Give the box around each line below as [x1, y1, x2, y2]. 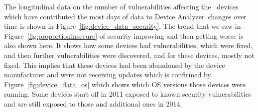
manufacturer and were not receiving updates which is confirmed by [4, 69, 211, 80]
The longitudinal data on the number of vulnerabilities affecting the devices [4, 1, 239, 11]
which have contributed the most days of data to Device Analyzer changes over [4, 11, 247, 21]
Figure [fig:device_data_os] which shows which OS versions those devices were [4, 79, 246, 89]
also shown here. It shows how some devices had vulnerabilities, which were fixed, [4, 40, 253, 51]
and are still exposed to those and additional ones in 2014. [4, 98, 182, 109]
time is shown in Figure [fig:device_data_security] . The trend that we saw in [4, 21, 241, 31]
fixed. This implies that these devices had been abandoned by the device [4, 59, 225, 70]
